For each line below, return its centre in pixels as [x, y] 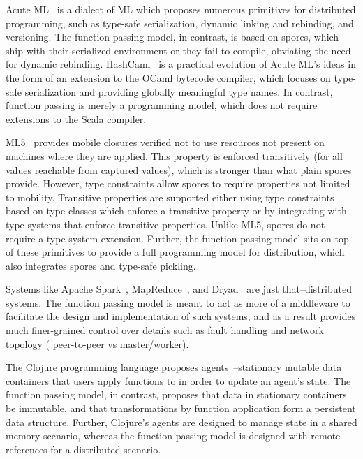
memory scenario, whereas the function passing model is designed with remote [173, 436]
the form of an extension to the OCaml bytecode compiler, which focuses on [168, 77]
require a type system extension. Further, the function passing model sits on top [177, 238]
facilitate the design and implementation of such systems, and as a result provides [181, 316]
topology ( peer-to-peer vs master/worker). [97, 343]
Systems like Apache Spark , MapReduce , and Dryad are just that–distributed [179, 289]
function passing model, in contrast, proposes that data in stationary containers [176, 394]
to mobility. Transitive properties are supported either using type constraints [170, 197]
